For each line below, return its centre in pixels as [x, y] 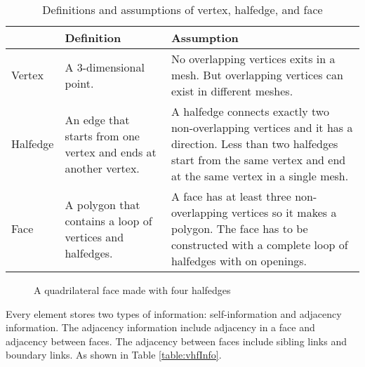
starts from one [102, 135]
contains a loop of [108, 220]
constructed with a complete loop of [259, 245]
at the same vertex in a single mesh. [260, 176]
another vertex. [102, 168]
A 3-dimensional [105, 67]
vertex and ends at [111, 152]
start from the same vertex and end [258, 160]
